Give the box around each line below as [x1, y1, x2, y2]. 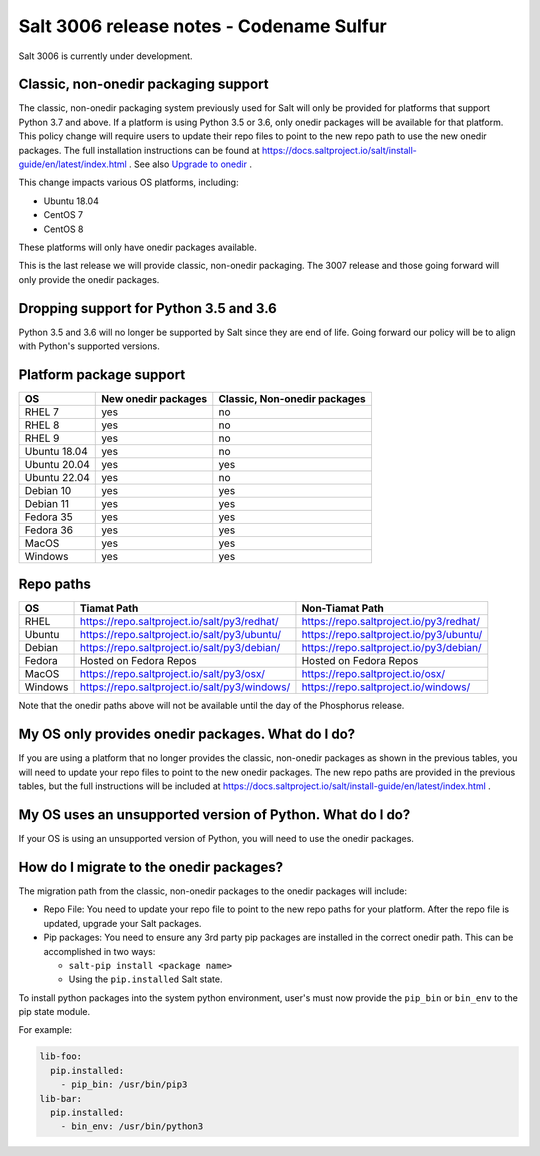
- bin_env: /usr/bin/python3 [60, 1121, 204, 1132]
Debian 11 [24, 496, 70, 510]
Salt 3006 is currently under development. [18, 50, 194, 62]
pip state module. [18, 1006, 91, 1018]
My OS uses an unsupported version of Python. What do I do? [18, 806, 411, 823]
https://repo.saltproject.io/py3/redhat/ [301, 615, 480, 629]
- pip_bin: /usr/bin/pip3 [60, 1079, 188, 1090]
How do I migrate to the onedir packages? [18, 858, 284, 875]
